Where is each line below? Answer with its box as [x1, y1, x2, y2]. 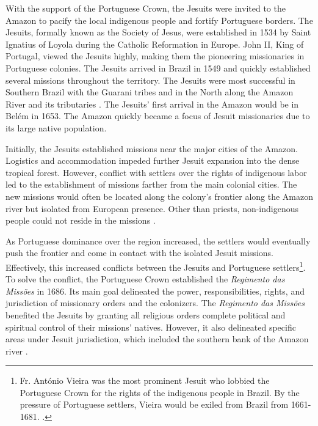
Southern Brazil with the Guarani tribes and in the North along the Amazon [5, 86, 294, 98]
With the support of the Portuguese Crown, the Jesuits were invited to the [5, 2, 286, 14]
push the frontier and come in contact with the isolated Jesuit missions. [5, 246, 273, 259]
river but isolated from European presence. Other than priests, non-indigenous [5, 202, 299, 215]
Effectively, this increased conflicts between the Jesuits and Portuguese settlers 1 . [5, 259, 306, 273]
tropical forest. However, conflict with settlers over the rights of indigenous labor [5, 166, 307, 178]
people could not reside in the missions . [5, 214, 156, 227]
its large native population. [5, 121, 107, 134]
